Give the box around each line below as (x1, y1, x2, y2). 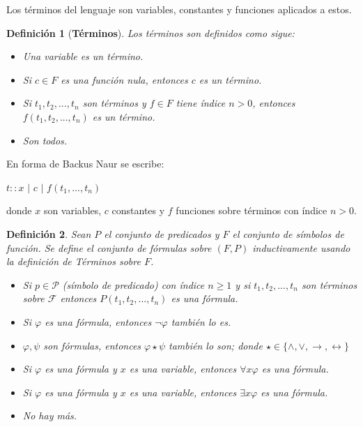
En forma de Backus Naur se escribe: (6, 156, 164, 171)
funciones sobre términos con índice (176, 203, 327, 218)
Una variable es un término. (22, 49, 144, 63)
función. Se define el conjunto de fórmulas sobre (6, 240, 212, 255)
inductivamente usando (252, 240, 350, 255)
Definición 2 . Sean (6, 226, 91, 241)
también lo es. (171, 314, 231, 329)
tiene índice (176, 96, 226, 110)
